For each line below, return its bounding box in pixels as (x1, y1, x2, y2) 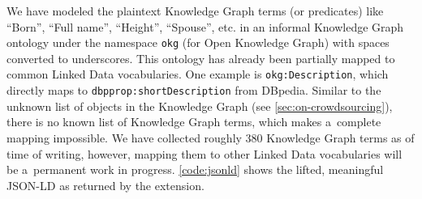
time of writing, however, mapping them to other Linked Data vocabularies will (6, 145, 403, 162)
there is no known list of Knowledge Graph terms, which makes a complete (6, 113, 381, 130)
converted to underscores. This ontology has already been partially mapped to (6, 49, 395, 66)
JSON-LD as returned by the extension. (6, 176, 205, 193)
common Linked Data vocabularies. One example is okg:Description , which (6, 66, 389, 83)
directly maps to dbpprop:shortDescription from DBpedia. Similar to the (6, 82, 381, 99)
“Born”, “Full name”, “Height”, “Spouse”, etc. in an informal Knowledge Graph (6, 18, 404, 35)
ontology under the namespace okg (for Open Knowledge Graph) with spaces (6, 34, 390, 51)
